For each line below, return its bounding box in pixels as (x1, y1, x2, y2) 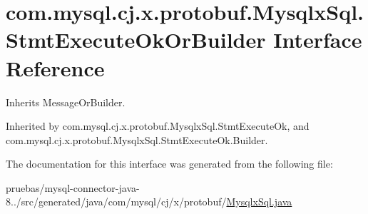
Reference (6, 53, 105, 82)
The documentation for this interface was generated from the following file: (6, 156, 333, 171)
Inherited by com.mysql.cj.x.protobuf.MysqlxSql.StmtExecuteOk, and (6, 118, 310, 133)
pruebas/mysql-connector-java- (6, 180, 140, 195)
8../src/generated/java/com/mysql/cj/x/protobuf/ (6, 194, 227, 209)
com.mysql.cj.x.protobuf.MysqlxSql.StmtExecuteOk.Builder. (6, 132, 268, 147)
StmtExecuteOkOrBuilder (6, 25, 266, 54)
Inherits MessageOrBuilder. (6, 94, 126, 109)
